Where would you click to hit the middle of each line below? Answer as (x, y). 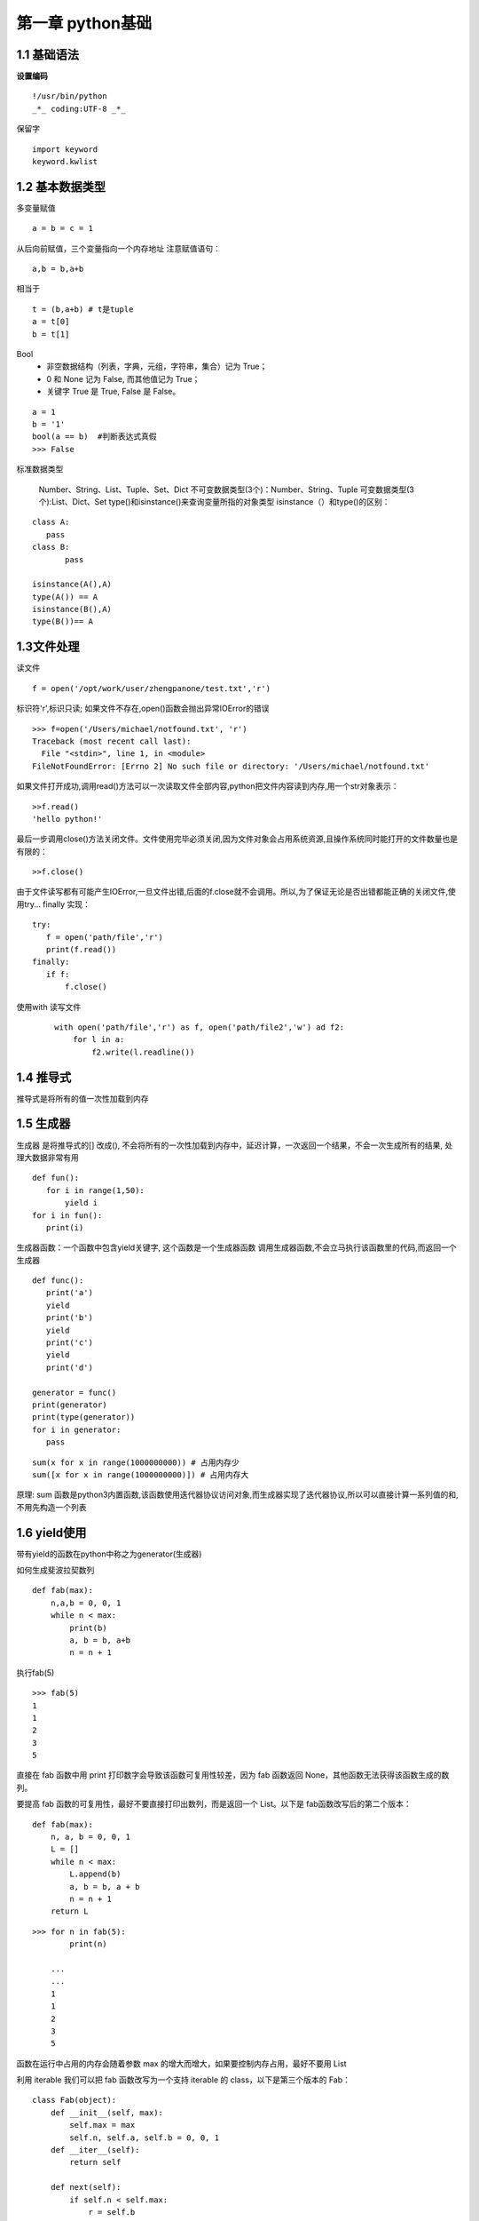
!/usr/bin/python (70, 96)
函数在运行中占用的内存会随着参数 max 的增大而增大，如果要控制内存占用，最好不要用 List (181, 2063)
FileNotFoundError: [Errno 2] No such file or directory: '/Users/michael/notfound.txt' (231, 766)
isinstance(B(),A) (72, 609)
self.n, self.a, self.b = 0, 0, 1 (145, 2137)
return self (95, 2162)
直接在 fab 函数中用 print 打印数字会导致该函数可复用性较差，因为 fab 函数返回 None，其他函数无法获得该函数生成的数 (233, 1775)
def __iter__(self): (95, 2150)
